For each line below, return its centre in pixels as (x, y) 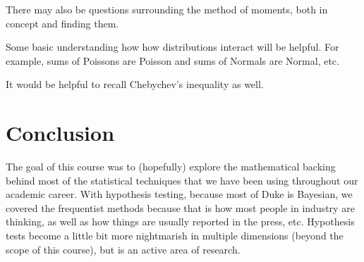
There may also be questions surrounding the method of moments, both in (167, 9)
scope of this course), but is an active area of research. (123, 249)
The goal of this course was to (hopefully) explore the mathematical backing (171, 167)
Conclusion (60, 133)
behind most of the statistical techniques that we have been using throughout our (182, 180)
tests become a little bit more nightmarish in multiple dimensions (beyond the (175, 236)
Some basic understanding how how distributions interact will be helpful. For (172, 47)
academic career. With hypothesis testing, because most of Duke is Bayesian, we (179, 194)
